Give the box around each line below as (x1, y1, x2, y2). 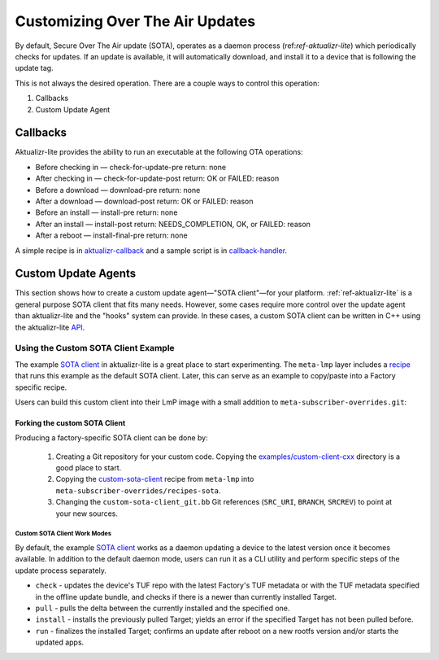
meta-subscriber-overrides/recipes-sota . (55, 485, 221, 496)
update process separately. (15, 566, 107, 575)
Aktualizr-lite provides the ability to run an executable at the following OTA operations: (15, 147, 304, 157)
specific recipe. (15, 382, 67, 392)
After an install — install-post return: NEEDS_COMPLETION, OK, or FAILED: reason (35, 219, 311, 229)
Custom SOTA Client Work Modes (15, 530, 111, 538)
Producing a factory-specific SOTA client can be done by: (15, 433, 208, 443)
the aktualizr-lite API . (15, 322, 85, 332)
